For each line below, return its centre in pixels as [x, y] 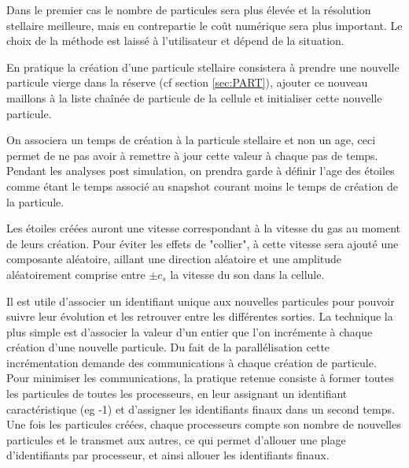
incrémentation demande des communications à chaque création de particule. [192, 362]
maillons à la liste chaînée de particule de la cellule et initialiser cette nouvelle [194, 97]
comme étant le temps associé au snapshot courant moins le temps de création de [202, 186]
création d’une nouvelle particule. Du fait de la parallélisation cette [168, 347]
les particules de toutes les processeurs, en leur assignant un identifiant [177, 394]
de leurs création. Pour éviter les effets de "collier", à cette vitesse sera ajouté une [203, 243]
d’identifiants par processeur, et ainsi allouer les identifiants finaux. [168, 455]
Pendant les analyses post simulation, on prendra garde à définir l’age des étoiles [201, 171]
